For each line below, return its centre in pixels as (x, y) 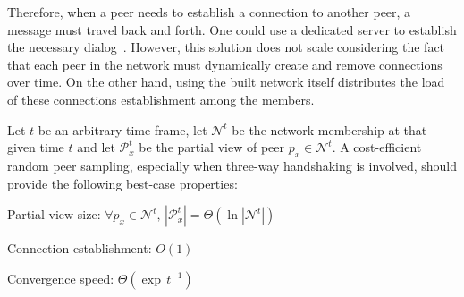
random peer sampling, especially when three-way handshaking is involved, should (232, 165)
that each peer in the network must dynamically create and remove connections (225, 64)
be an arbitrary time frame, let (122, 129)
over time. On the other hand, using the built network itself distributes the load (226, 82)
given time (36, 147)
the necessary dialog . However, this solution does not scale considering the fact (226, 47)
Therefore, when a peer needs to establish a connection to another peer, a (209, 12)
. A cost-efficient (377, 147)
